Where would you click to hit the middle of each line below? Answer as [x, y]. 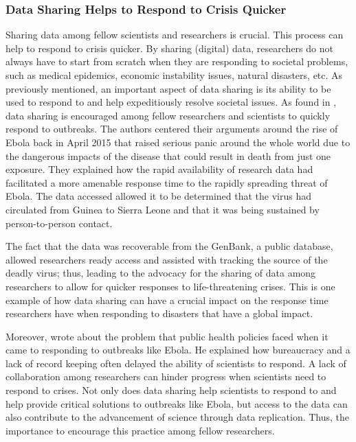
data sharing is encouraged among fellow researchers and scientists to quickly [168, 115]
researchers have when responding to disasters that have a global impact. [159, 313]
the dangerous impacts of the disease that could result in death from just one [168, 155]
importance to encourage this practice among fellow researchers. [140, 430]
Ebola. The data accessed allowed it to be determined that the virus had [158, 196]
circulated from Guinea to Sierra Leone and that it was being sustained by [163, 209]
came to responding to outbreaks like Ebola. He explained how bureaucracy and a [178, 350]
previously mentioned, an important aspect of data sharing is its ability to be [168, 88]
